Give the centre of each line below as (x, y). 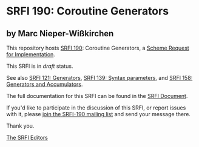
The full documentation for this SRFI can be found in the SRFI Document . (97, 96)
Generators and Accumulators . (45, 84)
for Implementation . (31, 54)
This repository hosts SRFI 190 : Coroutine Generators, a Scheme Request (98, 48)
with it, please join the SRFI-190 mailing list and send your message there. (99, 114)
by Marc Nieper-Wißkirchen (60, 34)
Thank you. (20, 126)
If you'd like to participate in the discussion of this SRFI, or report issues (96, 108)
